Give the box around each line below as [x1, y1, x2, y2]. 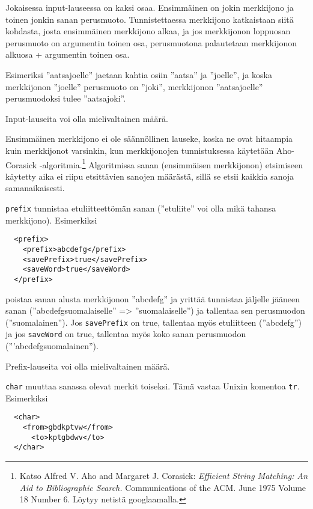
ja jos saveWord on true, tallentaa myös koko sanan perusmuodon [5, 328, 246, 340]
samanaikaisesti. [5, 181, 65, 194]
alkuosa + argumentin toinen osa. [5, 48, 130, 61]
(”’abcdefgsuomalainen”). [5, 340, 99, 352]
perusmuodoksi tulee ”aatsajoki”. [5, 92, 126, 105]
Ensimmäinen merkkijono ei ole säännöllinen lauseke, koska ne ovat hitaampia [5, 132, 293, 145]
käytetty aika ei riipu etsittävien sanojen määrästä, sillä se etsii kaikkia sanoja [5, 169, 294, 182]
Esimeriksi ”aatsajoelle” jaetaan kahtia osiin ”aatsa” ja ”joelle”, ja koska [5, 68, 273, 81]
